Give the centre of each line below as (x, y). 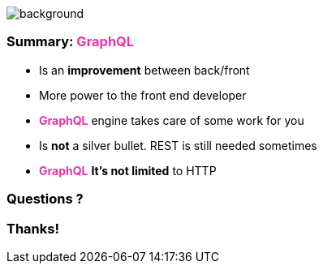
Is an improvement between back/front (144, 70)
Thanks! (33, 228)
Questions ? (45, 199)
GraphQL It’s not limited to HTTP (128, 170)
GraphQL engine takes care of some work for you (172, 120)
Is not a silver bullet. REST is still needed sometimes (178, 145)
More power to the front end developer (143, 95)
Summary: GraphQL (71, 42)
